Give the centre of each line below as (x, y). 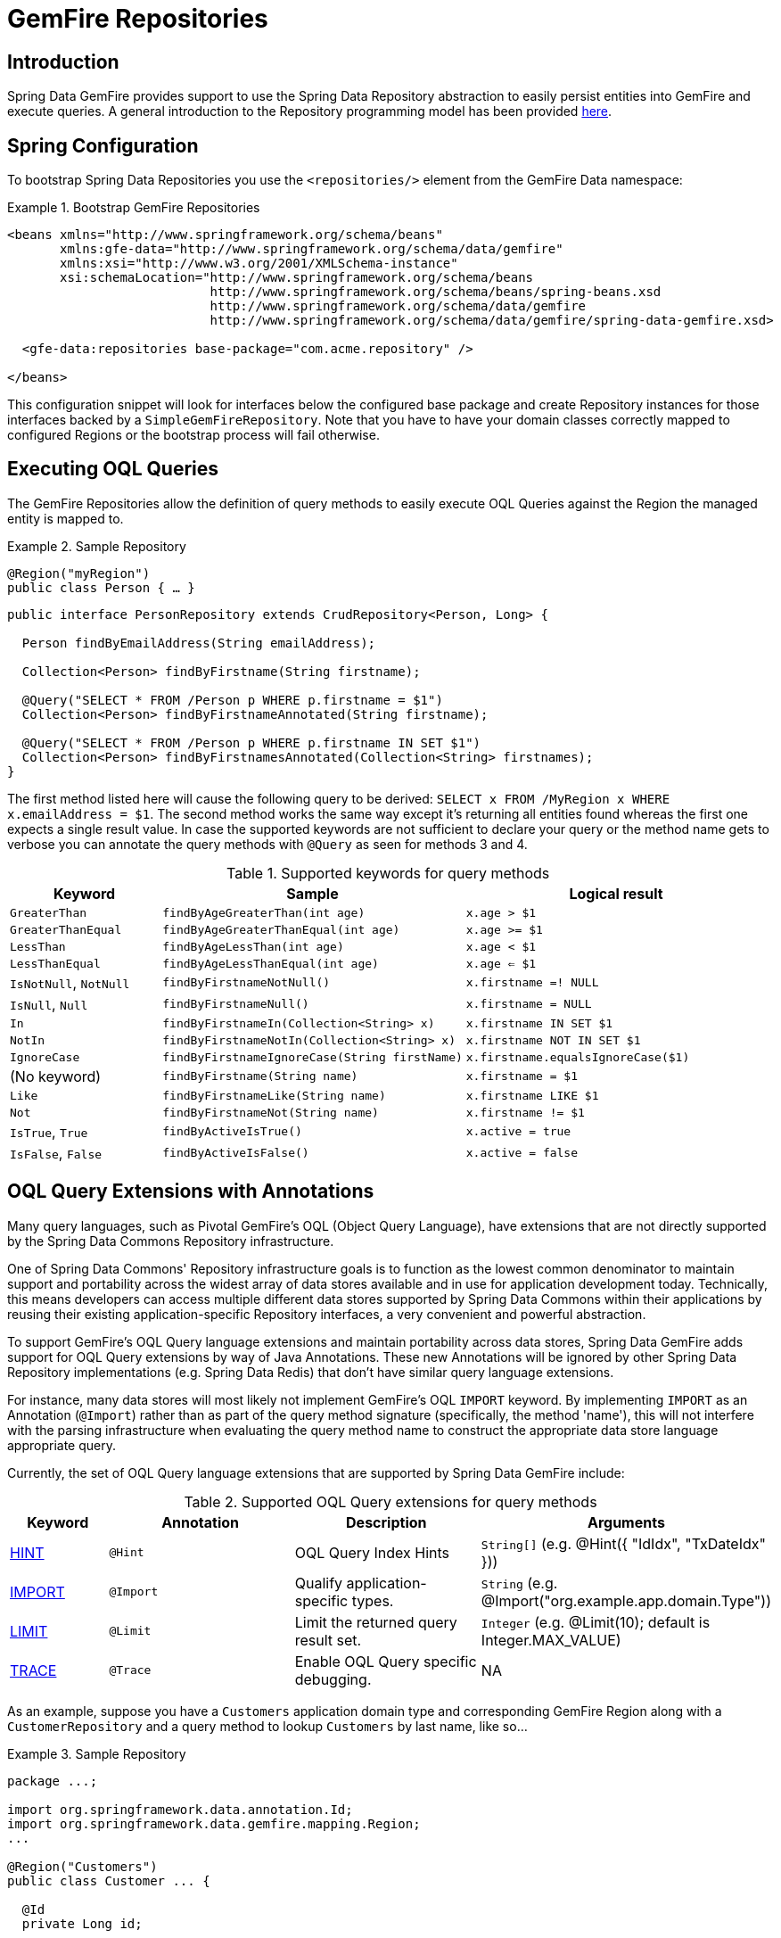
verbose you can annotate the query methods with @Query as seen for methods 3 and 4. (267, 844)
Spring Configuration (103, 145)
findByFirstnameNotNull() (247, 983)
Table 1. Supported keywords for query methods (388, 873)
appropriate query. (62, 1445)
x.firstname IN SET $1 (539, 1023)
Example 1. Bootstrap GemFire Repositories (134, 208)
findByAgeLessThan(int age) (253, 946)
